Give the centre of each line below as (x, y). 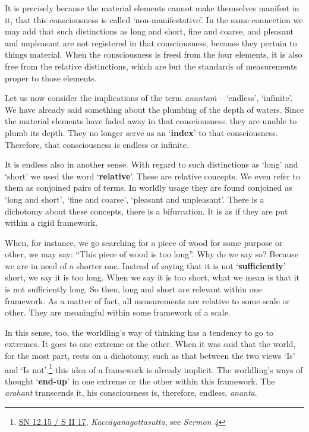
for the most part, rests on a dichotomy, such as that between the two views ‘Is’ (150, 356)
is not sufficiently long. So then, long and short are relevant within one (133, 289)
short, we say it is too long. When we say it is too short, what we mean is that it (152, 277)
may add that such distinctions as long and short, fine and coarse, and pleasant (149, 31)
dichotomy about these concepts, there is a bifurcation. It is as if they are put (146, 211)
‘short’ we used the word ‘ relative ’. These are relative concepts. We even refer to (153, 176)
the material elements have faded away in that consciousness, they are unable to (151, 121)
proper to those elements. (51, 78)
